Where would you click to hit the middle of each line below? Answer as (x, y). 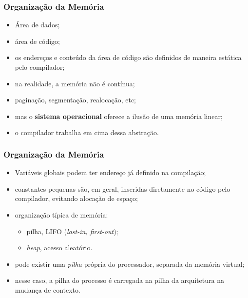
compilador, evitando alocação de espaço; (76, 198)
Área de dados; (37, 25)
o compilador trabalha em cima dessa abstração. (87, 132)
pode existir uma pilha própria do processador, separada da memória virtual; (130, 264)
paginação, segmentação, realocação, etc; (75, 100)
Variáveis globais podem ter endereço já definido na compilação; (110, 172)
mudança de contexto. (48, 289)
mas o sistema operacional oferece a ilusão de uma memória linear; (119, 116)
